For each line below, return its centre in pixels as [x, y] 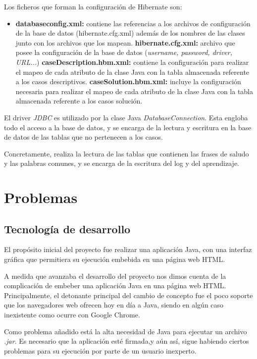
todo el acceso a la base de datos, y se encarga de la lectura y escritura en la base [128, 127]
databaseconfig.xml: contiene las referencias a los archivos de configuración [133, 23]
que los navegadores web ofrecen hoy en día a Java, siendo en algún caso [114, 305]
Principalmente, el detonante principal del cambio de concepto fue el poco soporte [128, 295]
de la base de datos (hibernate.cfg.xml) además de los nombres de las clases [130, 33]
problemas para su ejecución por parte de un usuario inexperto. [100, 350]
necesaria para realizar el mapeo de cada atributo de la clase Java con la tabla [134, 91]
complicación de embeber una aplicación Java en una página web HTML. [115, 285]
